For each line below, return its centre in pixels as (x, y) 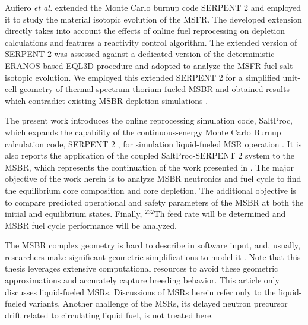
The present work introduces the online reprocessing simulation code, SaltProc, (149, 120)
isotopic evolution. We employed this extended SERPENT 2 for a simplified (142, 77)
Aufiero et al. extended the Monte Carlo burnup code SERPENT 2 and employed (153, 7)
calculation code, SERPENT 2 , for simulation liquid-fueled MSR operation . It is (153, 143)
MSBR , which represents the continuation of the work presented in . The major (149, 167)
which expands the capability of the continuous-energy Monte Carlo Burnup (143, 132)
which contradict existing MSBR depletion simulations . (107, 100)
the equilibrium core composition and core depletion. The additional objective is (151, 190)
